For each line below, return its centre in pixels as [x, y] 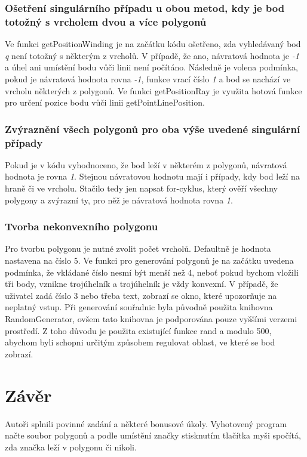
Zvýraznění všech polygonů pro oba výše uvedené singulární [153, 129]
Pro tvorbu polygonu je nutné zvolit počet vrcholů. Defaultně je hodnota [138, 248]
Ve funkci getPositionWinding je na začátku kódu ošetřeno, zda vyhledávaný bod [153, 44]
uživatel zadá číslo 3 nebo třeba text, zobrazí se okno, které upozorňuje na [141, 295]
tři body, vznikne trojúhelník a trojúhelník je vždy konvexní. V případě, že [142, 284]
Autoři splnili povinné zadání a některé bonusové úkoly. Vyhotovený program [146, 423]
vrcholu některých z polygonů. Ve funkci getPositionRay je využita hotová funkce [153, 90]
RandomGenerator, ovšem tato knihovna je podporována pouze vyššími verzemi [151, 319]
